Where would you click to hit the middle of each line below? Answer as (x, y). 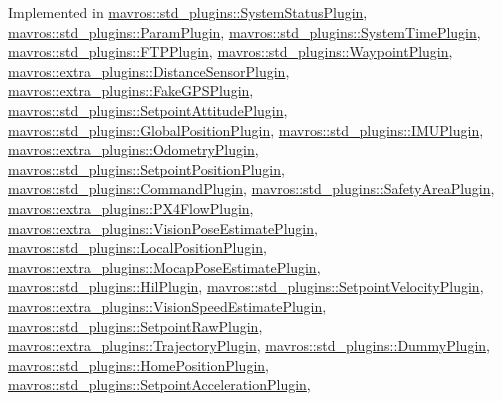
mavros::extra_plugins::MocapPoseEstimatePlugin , (164, 266)
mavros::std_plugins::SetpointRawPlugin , (135, 325)
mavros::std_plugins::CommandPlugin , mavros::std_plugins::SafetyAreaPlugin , (251, 188)
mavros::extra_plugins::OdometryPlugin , (133, 149)
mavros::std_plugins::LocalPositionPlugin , (137, 247)
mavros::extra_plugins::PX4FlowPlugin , (131, 207)
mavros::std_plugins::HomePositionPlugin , (138, 364)
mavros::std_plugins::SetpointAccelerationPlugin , (159, 384)
